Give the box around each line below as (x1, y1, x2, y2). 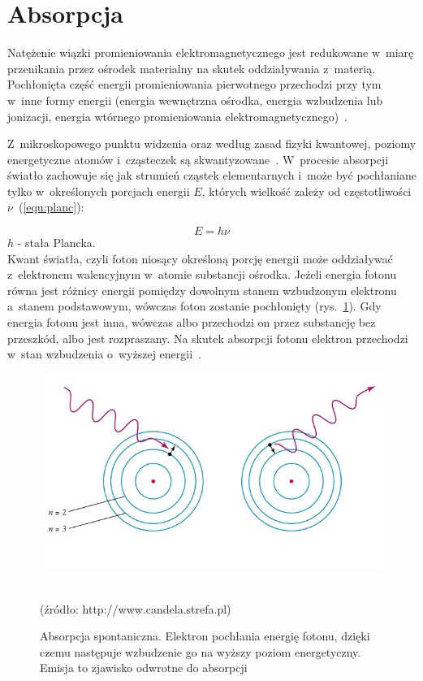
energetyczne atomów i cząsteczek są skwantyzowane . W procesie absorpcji (7, 150, 389, 167)
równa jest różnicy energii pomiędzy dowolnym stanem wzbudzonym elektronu (7, 281, 397, 298)
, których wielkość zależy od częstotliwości (201, 182, 412, 199)
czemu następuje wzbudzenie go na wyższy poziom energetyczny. (40, 643, 361, 660)
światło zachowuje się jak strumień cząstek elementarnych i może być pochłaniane (7, 167, 417, 184)
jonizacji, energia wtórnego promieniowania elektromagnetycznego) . (7, 107, 348, 124)
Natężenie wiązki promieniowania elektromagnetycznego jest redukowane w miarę (7, 44, 414, 61)
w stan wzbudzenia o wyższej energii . (7, 345, 201, 362)
